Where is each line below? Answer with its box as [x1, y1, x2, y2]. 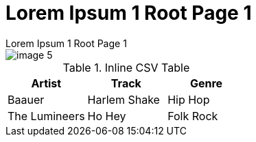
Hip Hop [167, 92, 210, 106]
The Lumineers [8, 109, 85, 123]
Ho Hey [87, 109, 126, 123]
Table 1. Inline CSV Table [62, 60, 190, 74]
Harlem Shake [87, 92, 160, 106]
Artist [31, 76, 62, 90]
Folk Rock [167, 109, 218, 123]
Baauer [8, 92, 45, 106]
